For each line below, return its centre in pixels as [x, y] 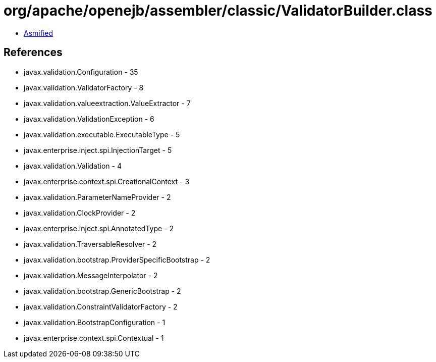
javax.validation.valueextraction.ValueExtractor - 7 [107, 103]
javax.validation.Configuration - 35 [81, 72]
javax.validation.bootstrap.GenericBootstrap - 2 [102, 291]
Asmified [39, 33]
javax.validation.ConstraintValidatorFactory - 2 [101, 306]
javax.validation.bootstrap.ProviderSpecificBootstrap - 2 [117, 260]
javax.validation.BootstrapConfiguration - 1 [95, 322]
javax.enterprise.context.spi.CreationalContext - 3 [107, 181]
